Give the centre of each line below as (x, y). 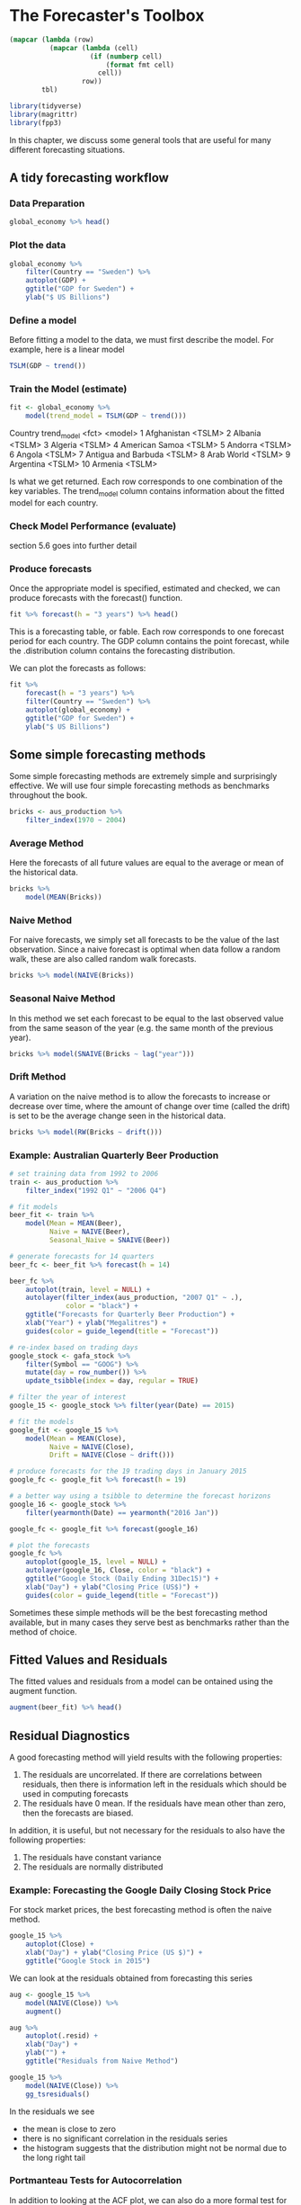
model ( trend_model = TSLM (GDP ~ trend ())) (106, 416)
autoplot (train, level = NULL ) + (88, 1289)
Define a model (43, 320)
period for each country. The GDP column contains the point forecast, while (150, 641)
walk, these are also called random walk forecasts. (103, 959)
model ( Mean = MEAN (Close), (76, 1439)
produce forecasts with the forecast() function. (96, 598)
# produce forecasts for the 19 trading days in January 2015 (128, 1472)
